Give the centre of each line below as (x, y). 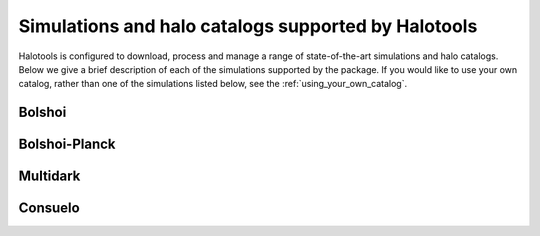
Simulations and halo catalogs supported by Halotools (248, 26)
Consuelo (49, 208)
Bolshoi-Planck (67, 144)
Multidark (49, 176)
